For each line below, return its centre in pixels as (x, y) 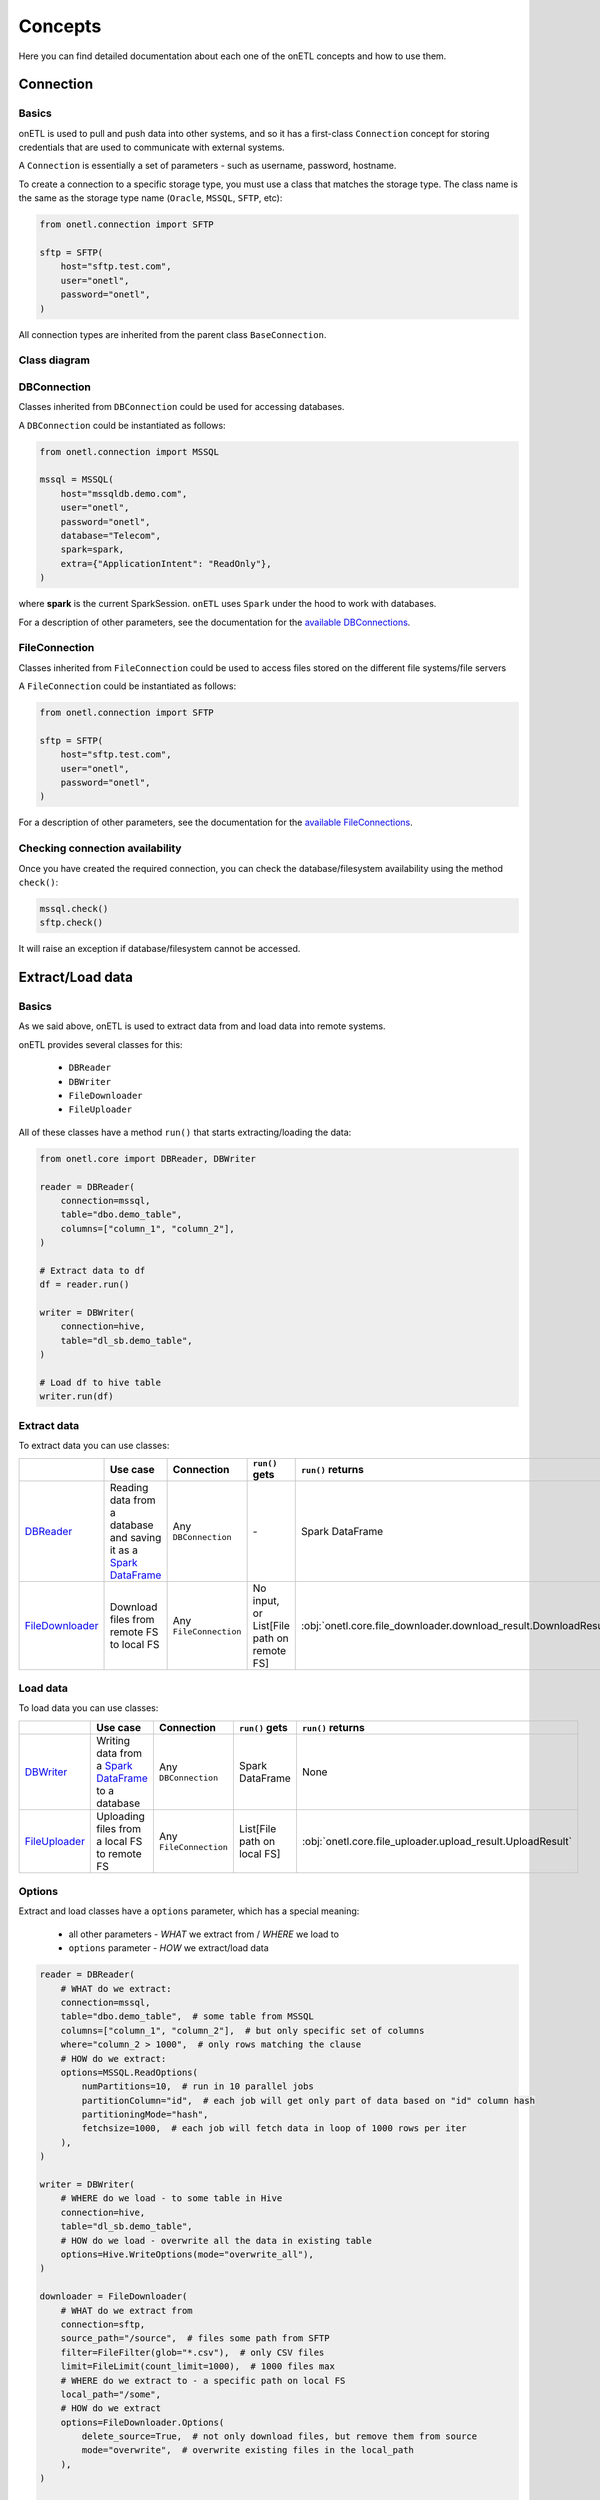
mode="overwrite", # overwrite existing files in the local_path (248, 2450)
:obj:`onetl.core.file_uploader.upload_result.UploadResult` (436, 1841)
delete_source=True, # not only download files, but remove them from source (279, 2436)
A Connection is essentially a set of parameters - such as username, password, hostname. (207, 166)
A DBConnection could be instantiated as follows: (122, 425)
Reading (129, 1487)
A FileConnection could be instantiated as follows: (127, 686)
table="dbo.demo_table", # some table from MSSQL (187, 2016)
